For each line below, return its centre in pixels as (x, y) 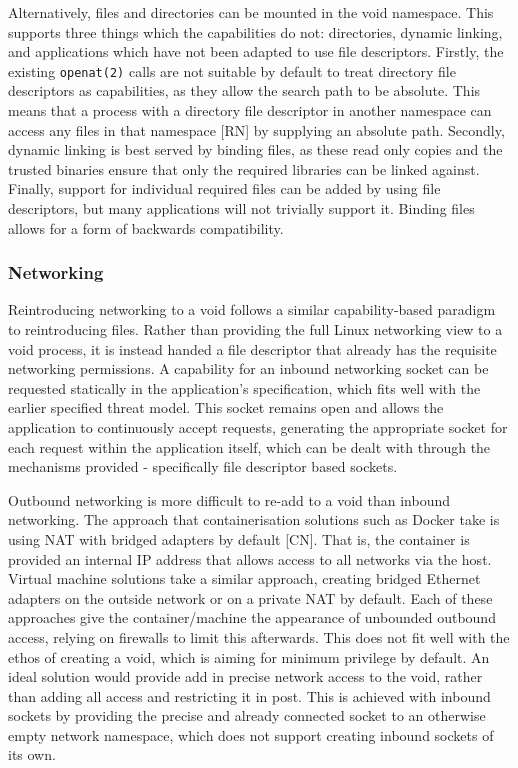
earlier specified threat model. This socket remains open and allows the (226, 407)
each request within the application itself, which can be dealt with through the (249, 446)
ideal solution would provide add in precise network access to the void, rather (245, 676)
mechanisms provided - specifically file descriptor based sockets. (203, 466)
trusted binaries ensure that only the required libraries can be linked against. (244, 168)
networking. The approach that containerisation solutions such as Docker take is (254, 519)
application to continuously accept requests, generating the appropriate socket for (258, 426)
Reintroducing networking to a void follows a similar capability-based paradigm (252, 309)
